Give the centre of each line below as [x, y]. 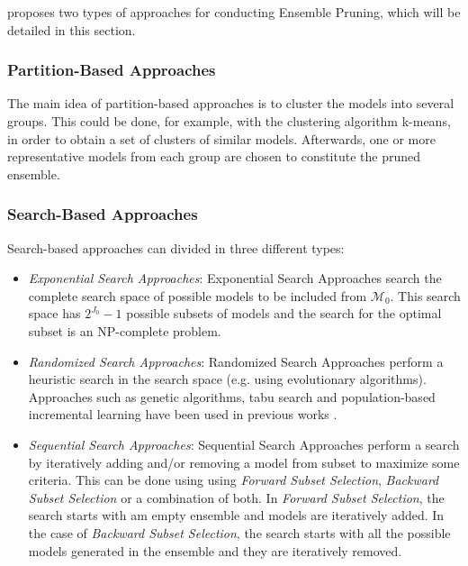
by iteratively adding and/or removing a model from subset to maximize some [244, 462]
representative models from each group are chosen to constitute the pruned [214, 156]
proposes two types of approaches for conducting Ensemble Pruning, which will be [234, 12]
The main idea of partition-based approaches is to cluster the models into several [231, 103]
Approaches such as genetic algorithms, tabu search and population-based [232, 396]
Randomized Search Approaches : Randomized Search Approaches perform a [236, 361]
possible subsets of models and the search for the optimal [284, 313]
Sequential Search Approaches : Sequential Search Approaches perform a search [244, 444]
